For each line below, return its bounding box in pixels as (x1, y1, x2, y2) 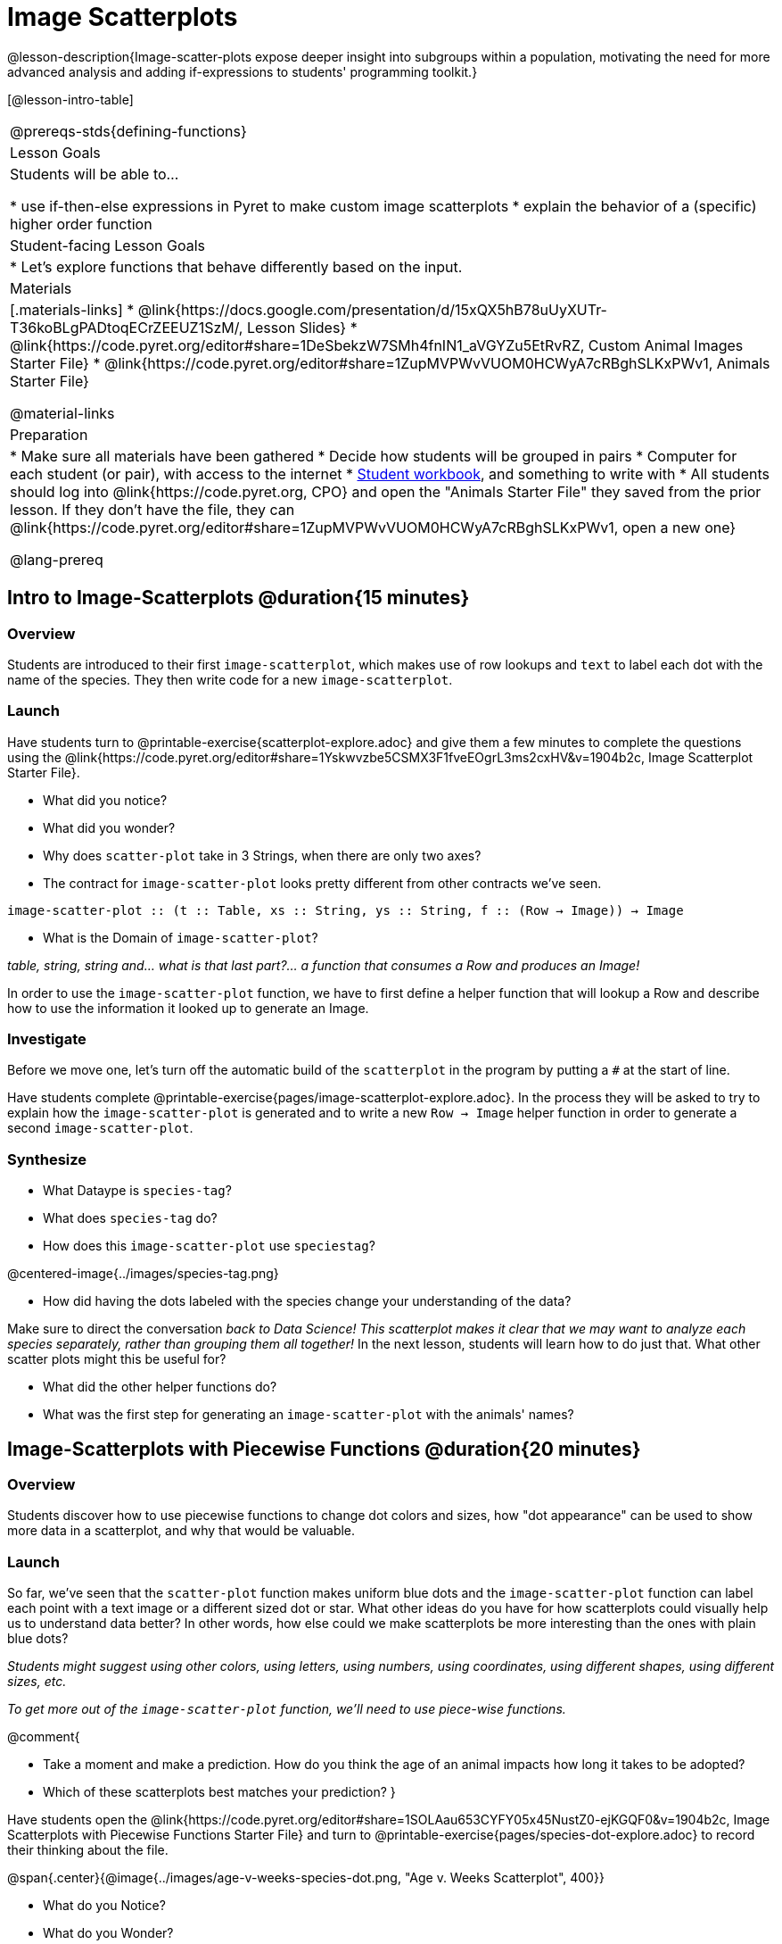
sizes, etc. (7, 1674, 67, 1690)
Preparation (10, 425, 88, 444)
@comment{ (7, 1729, 80, 1745)
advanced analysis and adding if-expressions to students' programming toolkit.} (7, 63, 478, 79)
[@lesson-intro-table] (7, 91, 134, 107)
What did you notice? (43, 792, 168, 808)
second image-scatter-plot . (7, 1120, 193, 1136)
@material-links (10, 403, 115, 422)
